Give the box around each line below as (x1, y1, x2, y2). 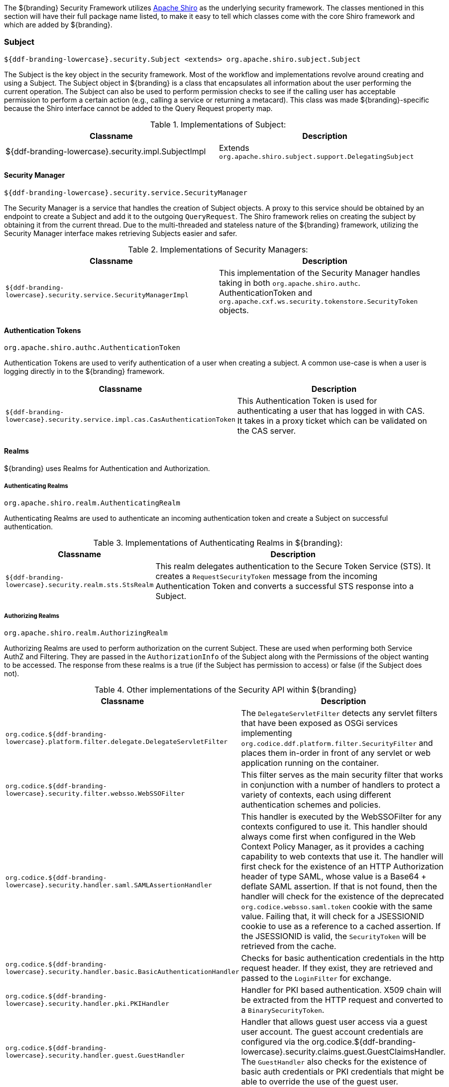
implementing (241, 727, 292, 738)
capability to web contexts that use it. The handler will (241, 851, 444, 861)
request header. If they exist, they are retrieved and (241, 963, 433, 973)
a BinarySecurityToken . (241, 1004, 325, 1015)
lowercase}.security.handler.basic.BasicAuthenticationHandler (5, 967, 239, 975)
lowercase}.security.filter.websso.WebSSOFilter (5, 789, 185, 797)
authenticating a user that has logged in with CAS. (237, 406, 425, 416)
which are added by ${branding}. (4, 20, 112, 29)
